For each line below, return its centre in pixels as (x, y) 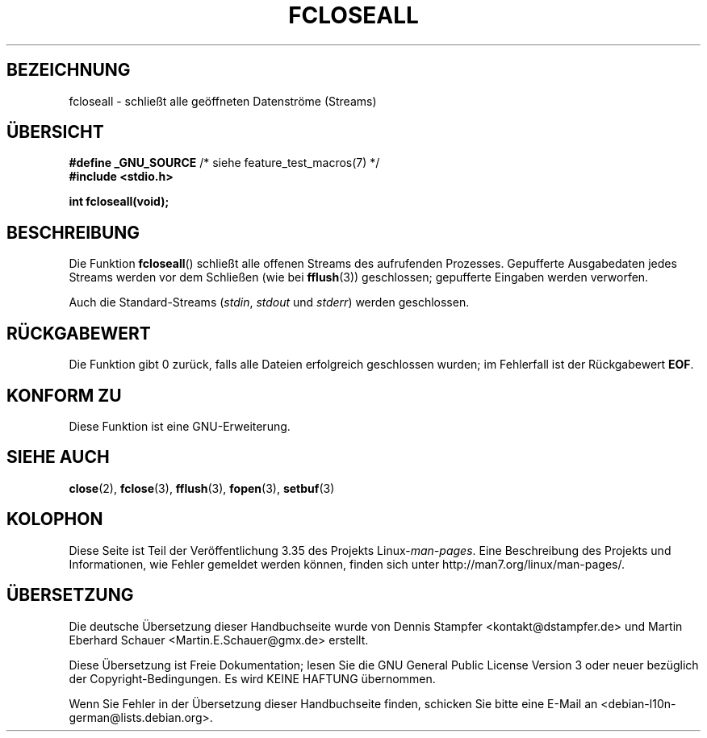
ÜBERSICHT (55, 132)
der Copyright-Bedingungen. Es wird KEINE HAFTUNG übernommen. (252, 678)
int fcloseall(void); (119, 202)
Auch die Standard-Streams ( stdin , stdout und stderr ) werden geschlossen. (269, 302)
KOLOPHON (55, 519)
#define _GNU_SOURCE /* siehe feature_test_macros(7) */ (224, 163)
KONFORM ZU (64, 395)
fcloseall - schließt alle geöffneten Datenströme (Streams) (223, 101)
